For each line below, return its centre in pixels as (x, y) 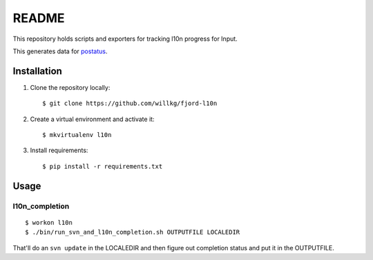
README (39, 18)
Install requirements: (59, 150)
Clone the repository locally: (70, 87)
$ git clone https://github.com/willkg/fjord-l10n (130, 103)
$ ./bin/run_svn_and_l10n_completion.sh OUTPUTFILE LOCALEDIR (133, 232)
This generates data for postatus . (60, 51)
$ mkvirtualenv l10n (77, 135)
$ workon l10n (49, 222)
